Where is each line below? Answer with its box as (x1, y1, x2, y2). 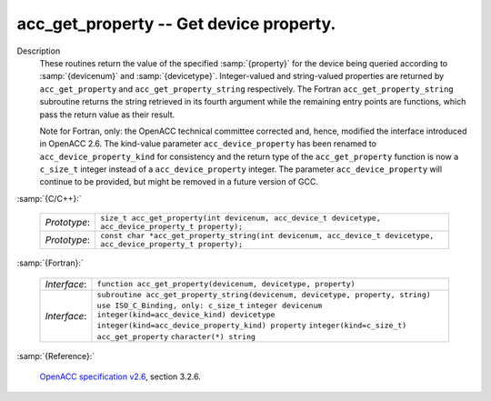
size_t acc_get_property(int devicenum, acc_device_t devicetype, (100, 214, 381, 223)
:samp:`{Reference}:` (16, 350, 95, 361)
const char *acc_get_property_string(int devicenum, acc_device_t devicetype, (100, 231, 435, 241)
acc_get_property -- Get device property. (16, 14, 336, 34)
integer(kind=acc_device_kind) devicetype (96, 309, 276, 319)
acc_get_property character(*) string (96, 332, 256, 341)
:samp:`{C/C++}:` (16, 193, 82, 204)
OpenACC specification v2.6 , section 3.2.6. (39, 371, 202, 382)
